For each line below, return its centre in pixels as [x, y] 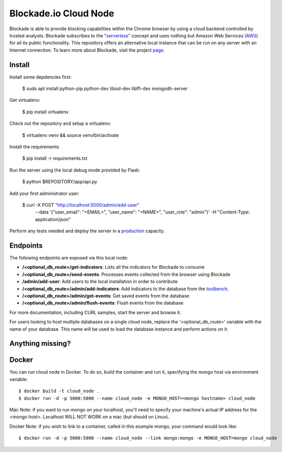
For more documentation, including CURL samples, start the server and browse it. [95, 312]
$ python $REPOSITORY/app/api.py [60, 182]
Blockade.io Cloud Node [62, 13]
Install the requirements [34, 146]
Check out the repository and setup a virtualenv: [60, 123]
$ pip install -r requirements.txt [55, 158]
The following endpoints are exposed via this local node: [69, 258]
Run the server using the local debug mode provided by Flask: [75, 170]
